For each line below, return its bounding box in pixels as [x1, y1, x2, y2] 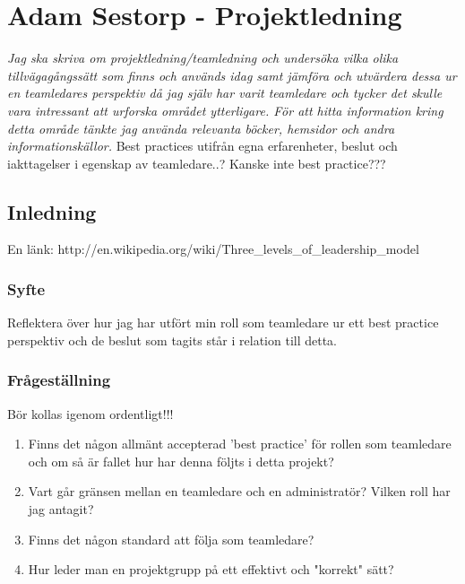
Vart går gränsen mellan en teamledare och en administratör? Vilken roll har [28, 482, 451, 501]
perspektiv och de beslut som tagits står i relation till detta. [7, 330, 338, 349]
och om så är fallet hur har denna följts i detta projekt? [28, 451, 334, 470]
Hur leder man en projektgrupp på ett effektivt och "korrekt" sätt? [28, 560, 394, 579]
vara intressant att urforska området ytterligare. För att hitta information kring [7, 100, 443, 119]
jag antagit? [28, 500, 94, 519]
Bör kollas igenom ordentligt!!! [7, 404, 174, 423]
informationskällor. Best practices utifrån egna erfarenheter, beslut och [7, 136, 398, 155]
